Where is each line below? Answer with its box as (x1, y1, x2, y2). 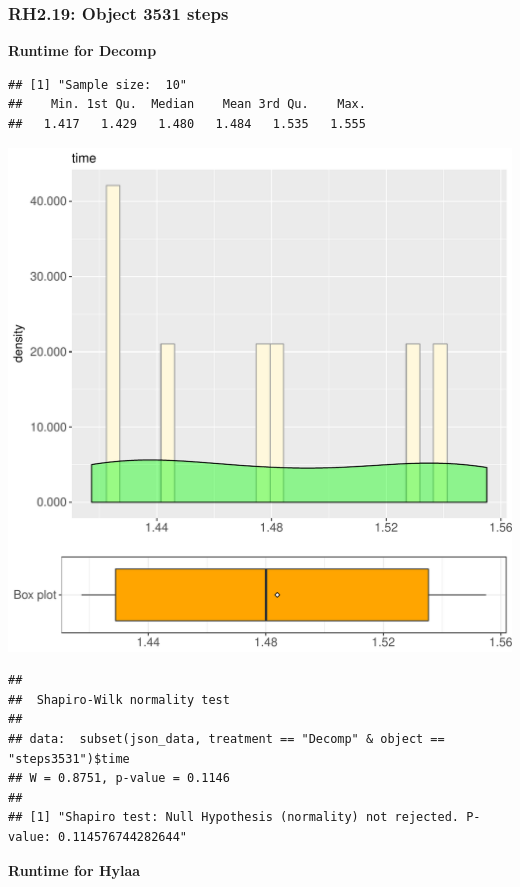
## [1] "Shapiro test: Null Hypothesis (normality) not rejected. (8, 810, 460, 825)
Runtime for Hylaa (8, 859, 141, 880)
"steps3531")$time (8, 751, 130, 766)
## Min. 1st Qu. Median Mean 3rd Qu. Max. (8, 97, 366, 112)
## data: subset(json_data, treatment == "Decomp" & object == (8, 731, 445, 746)
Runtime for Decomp (8, 40, 157, 61)
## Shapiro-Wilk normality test (8, 692, 230, 707)
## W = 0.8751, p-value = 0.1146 (8, 771, 230, 786)
